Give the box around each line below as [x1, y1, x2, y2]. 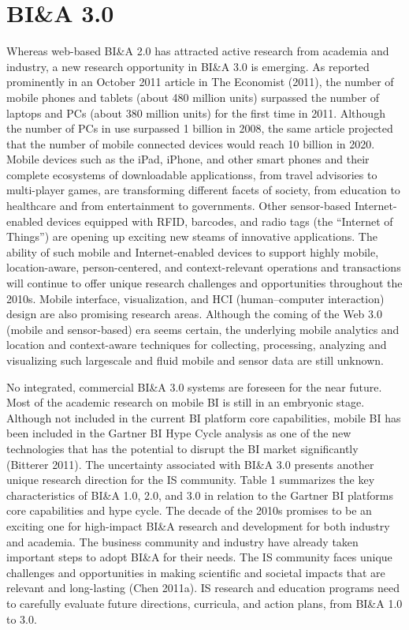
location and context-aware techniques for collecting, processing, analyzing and [6, 336, 387, 353]
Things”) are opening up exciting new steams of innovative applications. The [6, 228, 377, 245]
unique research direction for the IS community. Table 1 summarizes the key [6, 471, 375, 488]
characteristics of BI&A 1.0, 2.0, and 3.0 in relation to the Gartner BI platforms [6, 486, 393, 503]
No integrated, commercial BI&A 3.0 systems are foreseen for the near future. [6, 378, 382, 395]
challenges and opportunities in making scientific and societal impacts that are [6, 564, 385, 580]
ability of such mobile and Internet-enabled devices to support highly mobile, [6, 243, 379, 260]
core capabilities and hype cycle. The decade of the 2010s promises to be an [6, 502, 372, 519]
